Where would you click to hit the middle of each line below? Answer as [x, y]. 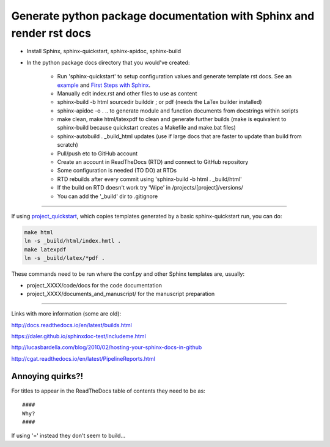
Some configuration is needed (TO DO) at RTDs [117, 171]
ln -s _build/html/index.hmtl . [73, 241]
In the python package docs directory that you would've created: [108, 62]
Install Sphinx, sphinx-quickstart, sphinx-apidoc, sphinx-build [104, 51]
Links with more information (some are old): [66, 314]
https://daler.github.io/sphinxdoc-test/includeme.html [79, 336]
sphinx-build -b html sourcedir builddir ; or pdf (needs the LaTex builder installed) [159, 102]
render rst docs [51, 33]
